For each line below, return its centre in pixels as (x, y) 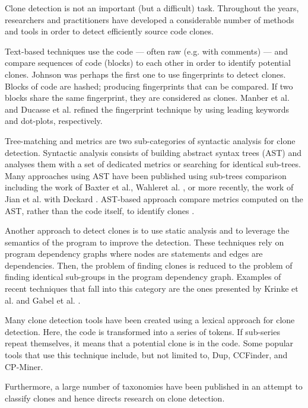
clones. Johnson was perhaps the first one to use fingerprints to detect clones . (145, 74)
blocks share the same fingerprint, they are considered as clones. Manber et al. (147, 98)
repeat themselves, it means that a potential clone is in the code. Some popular (149, 343)
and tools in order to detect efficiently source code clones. (109, 31)
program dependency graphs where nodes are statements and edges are (134, 254)
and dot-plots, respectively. (54, 121)
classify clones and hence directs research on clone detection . (115, 398)
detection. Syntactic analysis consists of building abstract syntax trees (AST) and (153, 152)
